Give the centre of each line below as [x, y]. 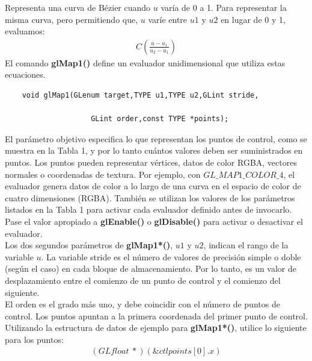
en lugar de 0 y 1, [253, 19]
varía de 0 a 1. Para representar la [224, 7]
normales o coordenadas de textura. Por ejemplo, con [103, 174]
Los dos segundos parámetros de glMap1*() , [89, 245]
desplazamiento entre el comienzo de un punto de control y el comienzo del [143, 280]
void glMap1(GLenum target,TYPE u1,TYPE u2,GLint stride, [140, 95]
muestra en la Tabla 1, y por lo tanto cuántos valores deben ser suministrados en [154, 150]
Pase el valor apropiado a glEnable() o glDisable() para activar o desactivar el [154, 221]
